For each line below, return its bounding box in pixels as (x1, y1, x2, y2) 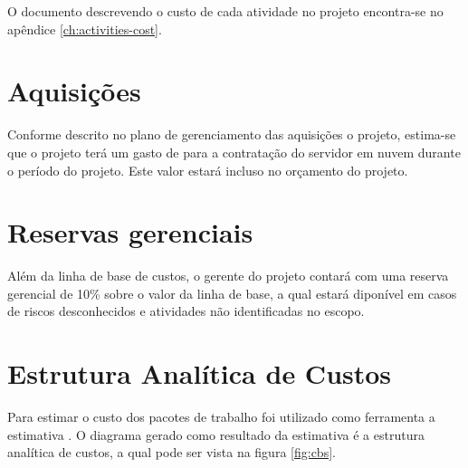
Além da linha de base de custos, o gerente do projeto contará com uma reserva (7, 266, 449, 285)
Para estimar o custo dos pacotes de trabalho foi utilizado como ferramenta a (7, 407, 435, 426)
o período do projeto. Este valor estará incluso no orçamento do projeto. (7, 160, 408, 179)
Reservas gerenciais (7, 214, 253, 251)
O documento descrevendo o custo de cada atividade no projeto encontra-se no (7, 2, 444, 20)
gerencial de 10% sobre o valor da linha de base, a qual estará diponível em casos (7, 283, 457, 302)
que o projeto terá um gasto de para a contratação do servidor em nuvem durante (7, 142, 461, 161)
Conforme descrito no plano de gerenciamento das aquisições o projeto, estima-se (7, 125, 456, 144)
